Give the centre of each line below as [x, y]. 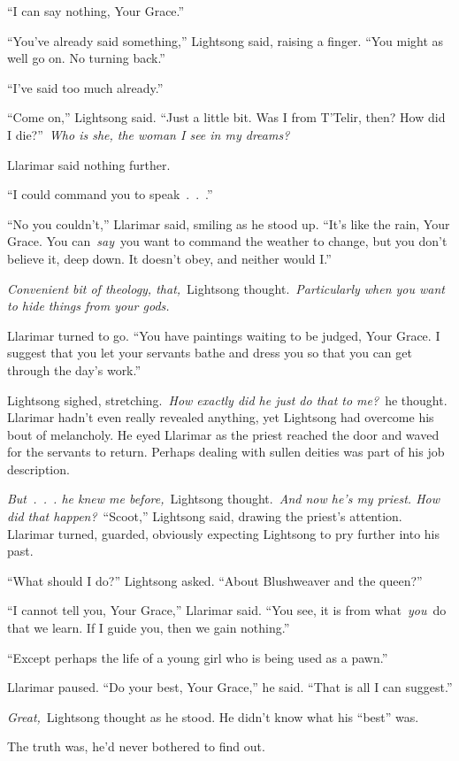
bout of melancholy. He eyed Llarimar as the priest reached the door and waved [223, 434]
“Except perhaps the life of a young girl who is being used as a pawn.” [198, 657]
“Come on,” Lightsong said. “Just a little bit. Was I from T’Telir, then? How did [226, 117]
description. [38, 469]
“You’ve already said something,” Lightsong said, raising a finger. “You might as [226, 40]
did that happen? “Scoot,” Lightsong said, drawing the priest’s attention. [205, 516]
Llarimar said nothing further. [89, 164]
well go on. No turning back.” [86, 58]
